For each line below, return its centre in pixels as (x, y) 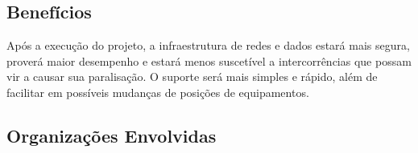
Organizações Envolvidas (112, 135)
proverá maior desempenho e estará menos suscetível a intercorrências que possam (209, 60)
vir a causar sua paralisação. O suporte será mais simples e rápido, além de (192, 76)
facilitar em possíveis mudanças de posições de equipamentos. (158, 92)
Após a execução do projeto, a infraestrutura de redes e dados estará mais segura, (208, 45)
